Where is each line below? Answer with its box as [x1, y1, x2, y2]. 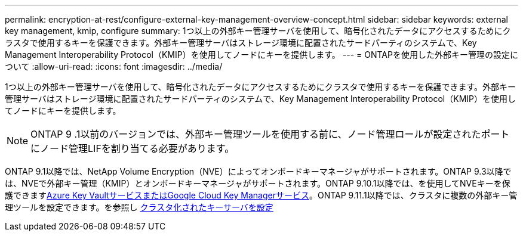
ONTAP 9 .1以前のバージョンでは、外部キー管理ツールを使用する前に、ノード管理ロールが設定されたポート [30, 128, 510, 140]
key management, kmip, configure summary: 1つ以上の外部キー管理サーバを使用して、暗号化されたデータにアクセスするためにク [5, 26, 511, 36]
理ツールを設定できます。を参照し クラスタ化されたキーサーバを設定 [5, 202, 273, 212]
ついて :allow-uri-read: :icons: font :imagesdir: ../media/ [5, 61, 223, 72]
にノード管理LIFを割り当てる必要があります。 [30, 142, 235, 154]
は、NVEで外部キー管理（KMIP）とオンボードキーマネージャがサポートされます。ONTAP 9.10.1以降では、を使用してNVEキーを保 [5, 178, 510, 188]
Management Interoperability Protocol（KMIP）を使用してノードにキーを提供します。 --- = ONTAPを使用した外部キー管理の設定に [5, 49, 518, 60]
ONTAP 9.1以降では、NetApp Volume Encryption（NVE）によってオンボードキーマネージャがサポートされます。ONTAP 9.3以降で [5, 166, 512, 176]
